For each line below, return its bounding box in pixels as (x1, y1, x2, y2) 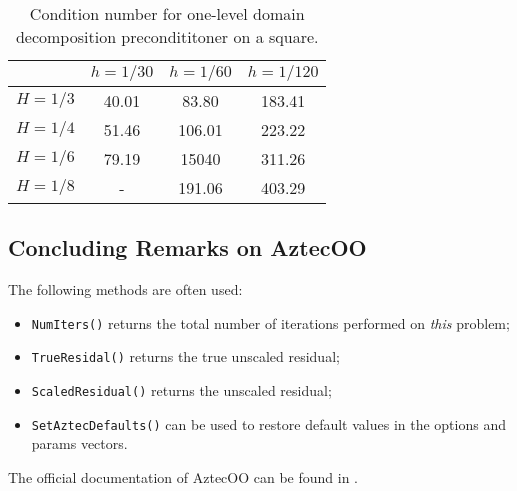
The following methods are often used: (8, 279, 243, 300)
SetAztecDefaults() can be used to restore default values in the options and (31, 413, 506, 434)
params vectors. (31, 433, 128, 454)
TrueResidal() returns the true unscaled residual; (31, 346, 340, 367)
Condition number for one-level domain (29, 2, 305, 25)
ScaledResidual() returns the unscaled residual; (31, 380, 332, 401)
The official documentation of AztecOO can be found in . (8, 467, 359, 488)
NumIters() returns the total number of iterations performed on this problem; (31, 312, 510, 333)
